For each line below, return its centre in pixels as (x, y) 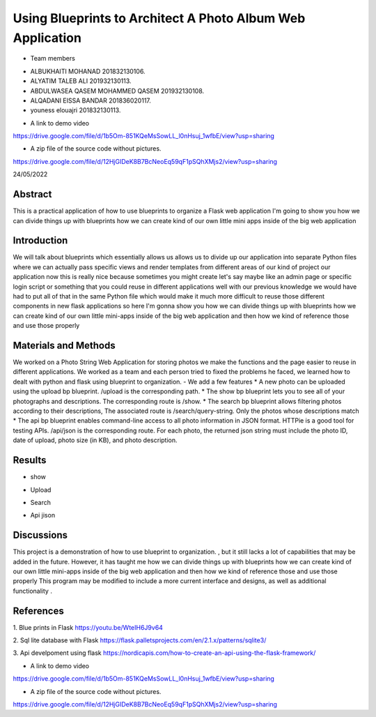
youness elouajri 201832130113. (76, 110)
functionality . (32, 591)
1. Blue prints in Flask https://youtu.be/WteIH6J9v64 (88, 627)
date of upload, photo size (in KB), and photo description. (95, 440)
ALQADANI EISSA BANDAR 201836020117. (91, 100)
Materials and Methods (64, 346)
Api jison (43, 515)
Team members (53, 59)
